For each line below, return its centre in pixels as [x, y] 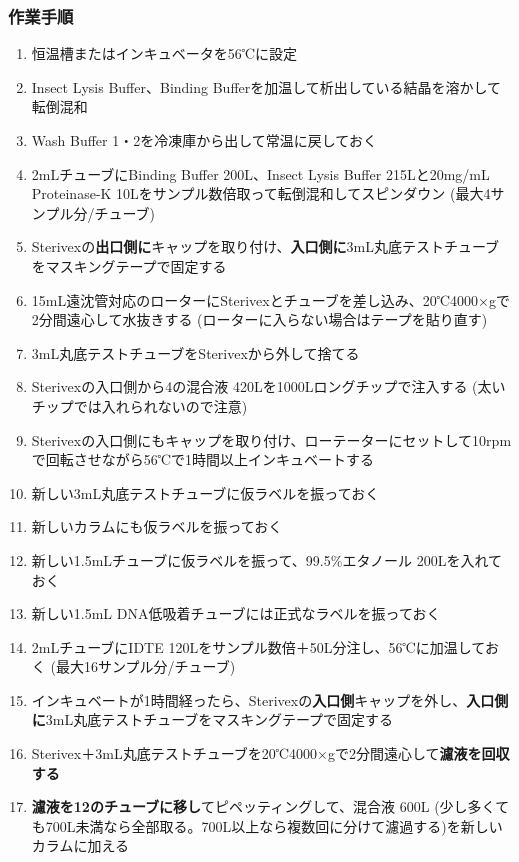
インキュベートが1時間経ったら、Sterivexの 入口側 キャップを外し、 [249, 699]
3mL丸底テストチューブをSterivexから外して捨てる [195, 352]
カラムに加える [80, 845]
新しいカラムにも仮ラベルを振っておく [157, 526]
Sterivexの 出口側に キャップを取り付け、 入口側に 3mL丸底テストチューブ [265, 246]
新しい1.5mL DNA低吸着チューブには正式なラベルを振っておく [236, 613]
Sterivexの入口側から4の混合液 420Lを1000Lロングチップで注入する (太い [268, 386]
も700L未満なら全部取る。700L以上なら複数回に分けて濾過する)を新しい [267, 825]
